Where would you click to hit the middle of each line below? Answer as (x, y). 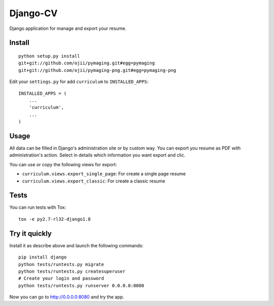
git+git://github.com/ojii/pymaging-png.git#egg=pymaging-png (97, 70)
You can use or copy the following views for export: (63, 164)
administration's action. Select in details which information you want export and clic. (97, 155)
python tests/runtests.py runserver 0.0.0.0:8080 (81, 285)
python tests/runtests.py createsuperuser (72, 271)
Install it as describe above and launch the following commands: (76, 245)
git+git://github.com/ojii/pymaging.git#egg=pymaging (87, 63)
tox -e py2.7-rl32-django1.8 (55, 219)
